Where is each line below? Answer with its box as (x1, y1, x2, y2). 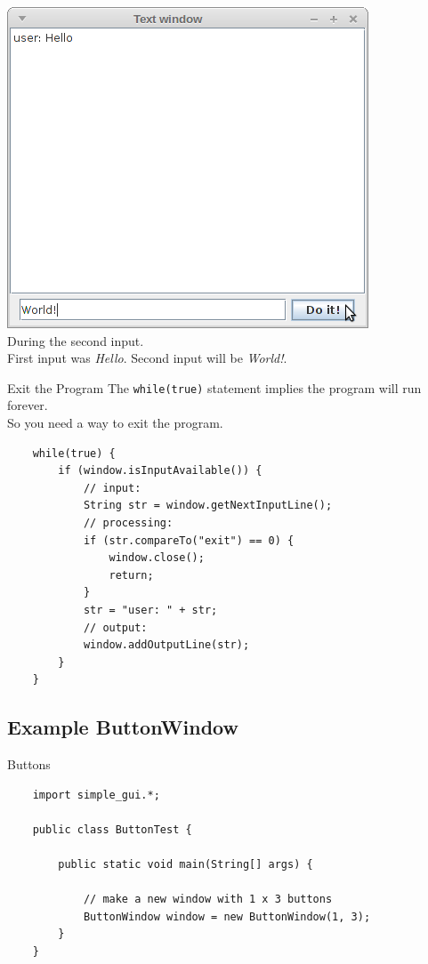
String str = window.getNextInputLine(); (83, 499, 333, 512)
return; (109, 568, 154, 582)
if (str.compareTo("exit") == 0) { (83, 534, 295, 547)
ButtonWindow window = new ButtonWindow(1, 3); (83, 910, 371, 923)
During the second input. (7, 331, 144, 349)
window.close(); (109, 551, 205, 565)
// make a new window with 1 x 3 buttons (83, 893, 333, 906)
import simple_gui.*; (32, 788, 160, 801)
